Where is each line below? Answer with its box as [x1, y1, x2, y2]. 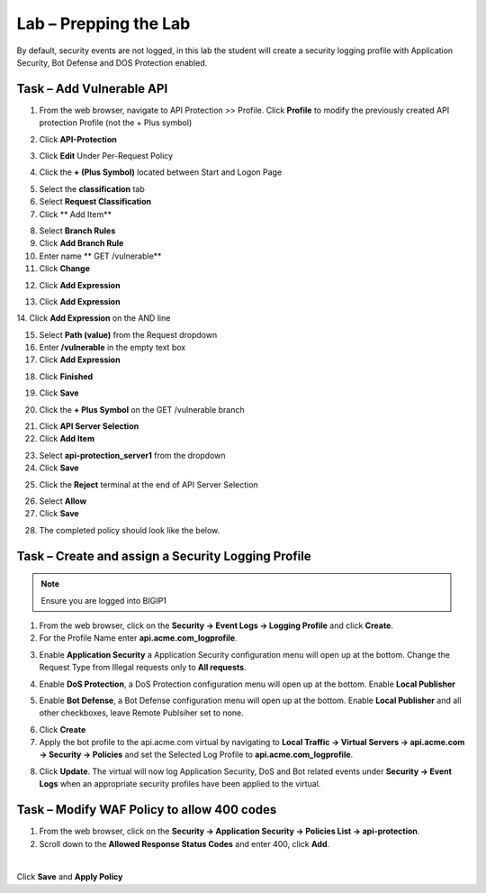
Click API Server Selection [39, 421, 139, 432]
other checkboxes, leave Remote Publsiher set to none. [39, 707, 245, 718]
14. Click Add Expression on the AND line [16, 313, 171, 323]
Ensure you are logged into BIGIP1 [40, 595, 166, 606]
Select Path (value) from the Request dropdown [39, 329, 218, 340]
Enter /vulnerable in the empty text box [39, 342, 186, 353]
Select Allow [39, 496, 87, 506]
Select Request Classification [39, 196, 152, 207]
